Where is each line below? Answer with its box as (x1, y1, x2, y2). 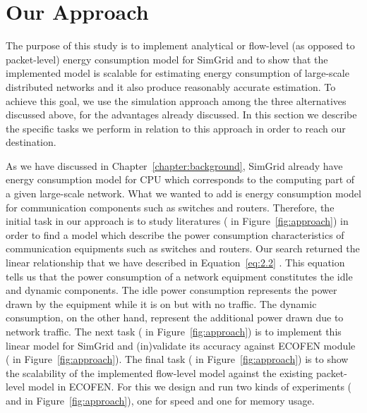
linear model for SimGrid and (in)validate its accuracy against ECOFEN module (6, 338, 356, 352)
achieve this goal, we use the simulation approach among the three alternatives (6, 93, 347, 108)
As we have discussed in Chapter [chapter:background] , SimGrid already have (6, 158, 343, 173)
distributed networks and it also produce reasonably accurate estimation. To (6, 79, 336, 94)
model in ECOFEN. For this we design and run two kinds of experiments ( (28, 379, 352, 394)
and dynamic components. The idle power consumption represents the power (6, 283, 337, 297)
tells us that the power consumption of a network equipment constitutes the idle (6, 269, 353, 283)
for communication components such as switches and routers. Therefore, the (6, 199, 335, 214)
